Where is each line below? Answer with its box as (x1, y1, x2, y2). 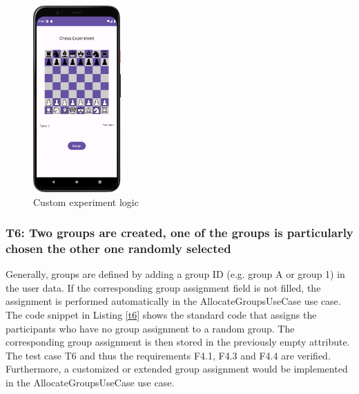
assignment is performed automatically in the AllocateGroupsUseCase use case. (6, 294, 341, 308)
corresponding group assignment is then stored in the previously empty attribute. (6, 335, 350, 349)
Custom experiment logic (33, 194, 139, 209)
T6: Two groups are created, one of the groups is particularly (6, 224, 353, 241)
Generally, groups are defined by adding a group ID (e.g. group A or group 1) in (6, 267, 345, 281)
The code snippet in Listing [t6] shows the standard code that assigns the (6, 308, 317, 322)
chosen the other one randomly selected (6, 239, 231, 256)
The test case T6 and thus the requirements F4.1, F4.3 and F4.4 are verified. (6, 348, 331, 362)
